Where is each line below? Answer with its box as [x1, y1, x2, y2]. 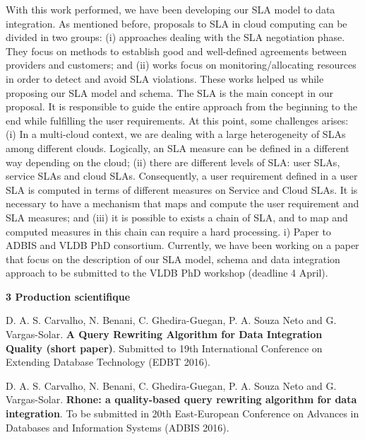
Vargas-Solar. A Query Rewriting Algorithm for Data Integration [6, 327, 323, 342]
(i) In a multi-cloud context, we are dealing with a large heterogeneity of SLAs [6, 127, 346, 141]
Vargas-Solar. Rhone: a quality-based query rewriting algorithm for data [6, 392, 357, 407]
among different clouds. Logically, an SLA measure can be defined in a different [6, 140, 349, 155]
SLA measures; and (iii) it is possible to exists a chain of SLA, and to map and [6, 209, 348, 224]
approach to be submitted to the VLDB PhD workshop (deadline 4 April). [6, 265, 328, 280]
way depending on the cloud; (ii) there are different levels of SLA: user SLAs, [6, 154, 340, 169]
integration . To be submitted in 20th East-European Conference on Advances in [6, 406, 359, 421]
